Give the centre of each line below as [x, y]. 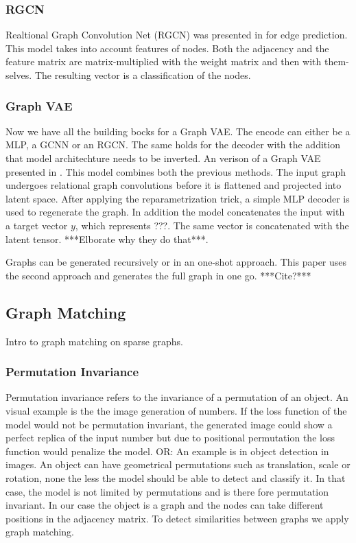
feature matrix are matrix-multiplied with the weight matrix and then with [164, 61]
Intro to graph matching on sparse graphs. [95, 341]
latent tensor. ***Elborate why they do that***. [107, 239]
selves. [19, 75]
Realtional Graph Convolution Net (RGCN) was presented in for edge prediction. [177, 35]
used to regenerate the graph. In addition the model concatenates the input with [175, 212]
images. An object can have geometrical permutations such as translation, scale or [178, 464]
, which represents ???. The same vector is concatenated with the [212, 225]
